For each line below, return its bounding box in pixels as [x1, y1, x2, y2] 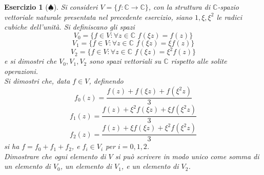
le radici [216, 11, 242, 22]
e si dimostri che [4, 56, 57, 66]
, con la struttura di [148, 2, 211, 12]
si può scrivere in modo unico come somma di [115, 151, 259, 161]
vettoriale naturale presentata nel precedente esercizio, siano [4, 11, 192, 22]
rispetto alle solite [171, 56, 227, 66]
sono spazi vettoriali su [89, 56, 161, 66]
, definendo [89, 76, 124, 86]
